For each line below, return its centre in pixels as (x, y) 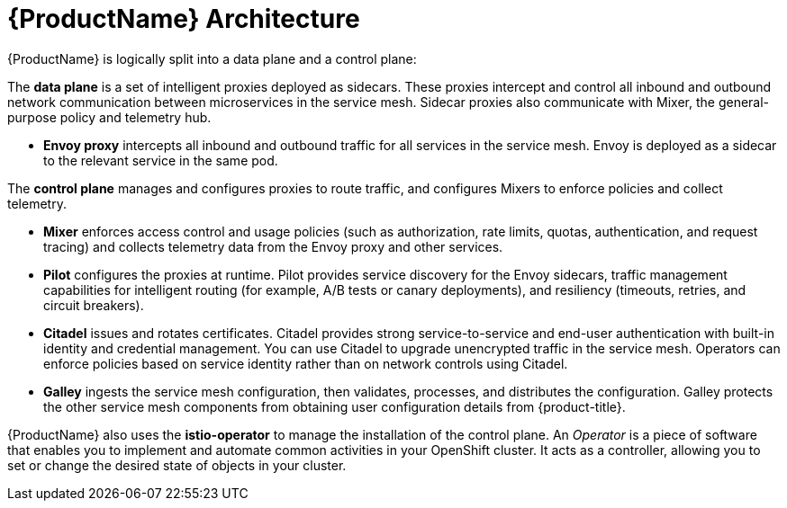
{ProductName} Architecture (184, 19)
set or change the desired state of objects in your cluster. (177, 465)
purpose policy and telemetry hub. (109, 117)
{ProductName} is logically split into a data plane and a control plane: (212, 58)
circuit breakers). (94, 305)
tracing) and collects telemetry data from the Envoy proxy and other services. (273, 246)
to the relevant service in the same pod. (161, 160)
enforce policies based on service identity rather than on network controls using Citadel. (306, 363)
